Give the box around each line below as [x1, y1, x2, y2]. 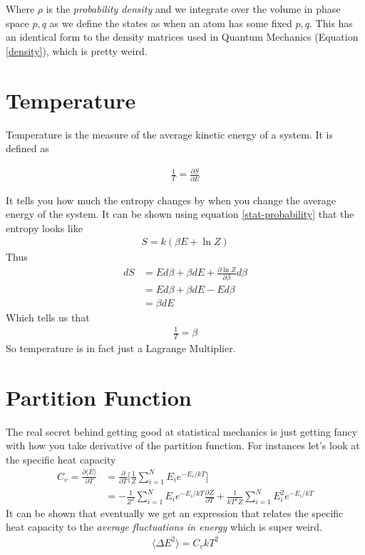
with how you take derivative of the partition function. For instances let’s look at [6, 438, 360, 453]
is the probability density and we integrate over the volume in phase [46, 1, 341, 16]
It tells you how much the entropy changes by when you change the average [6, 192, 336, 207]
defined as [6, 141, 49, 156]
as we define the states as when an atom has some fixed [49, 15, 292, 30]
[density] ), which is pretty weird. [6, 43, 148, 58]
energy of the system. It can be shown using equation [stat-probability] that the [6, 206, 354, 221]
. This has [309, 15, 353, 30]
